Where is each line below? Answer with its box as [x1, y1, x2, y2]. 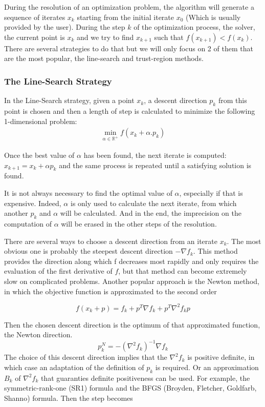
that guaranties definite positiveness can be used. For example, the [40, 372, 250, 383]
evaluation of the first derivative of [4, 266, 113, 276]
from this [218, 95, 247, 106]
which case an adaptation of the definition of [4, 361, 144, 372]
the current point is [4, 31, 65, 42]
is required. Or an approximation [155, 361, 259, 372]
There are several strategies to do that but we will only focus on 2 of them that [4, 43, 253, 53]
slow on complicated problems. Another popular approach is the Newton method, [4, 275, 259, 286]
